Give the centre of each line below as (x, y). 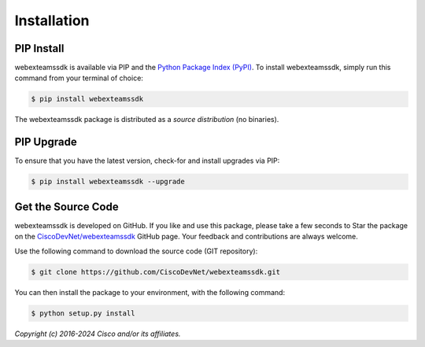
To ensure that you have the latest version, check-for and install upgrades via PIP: (147, 161)
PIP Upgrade (46, 142)
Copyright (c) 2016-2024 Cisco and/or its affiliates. (98, 334)
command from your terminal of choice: (79, 78)
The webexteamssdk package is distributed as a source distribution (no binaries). (147, 120)
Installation (52, 20)
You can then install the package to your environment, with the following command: (150, 292)
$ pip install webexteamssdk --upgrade (108, 182)
